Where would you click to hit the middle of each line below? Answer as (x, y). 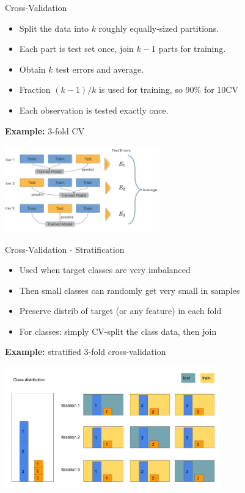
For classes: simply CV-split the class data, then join (118, 331)
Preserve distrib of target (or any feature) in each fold (120, 311)
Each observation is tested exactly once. (94, 110)
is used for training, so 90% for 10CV (169, 89)
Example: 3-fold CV (45, 130)
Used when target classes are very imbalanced (105, 270)
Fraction (35, 89)
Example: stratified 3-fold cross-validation (86, 352)
